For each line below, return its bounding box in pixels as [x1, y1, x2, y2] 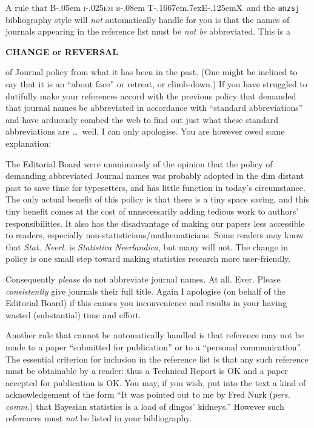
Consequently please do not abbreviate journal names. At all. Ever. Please [5, 272, 281, 285]
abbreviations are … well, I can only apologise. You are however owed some [5, 125, 285, 138]
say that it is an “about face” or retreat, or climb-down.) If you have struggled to [5, 78, 307, 90]
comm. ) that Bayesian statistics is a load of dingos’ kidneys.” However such [5, 400, 284, 412]
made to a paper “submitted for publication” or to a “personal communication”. [5, 340, 302, 353]
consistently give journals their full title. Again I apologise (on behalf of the [5, 284, 286, 297]
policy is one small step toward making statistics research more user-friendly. [5, 252, 291, 265]
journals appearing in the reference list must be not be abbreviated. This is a [5, 25, 290, 38]
